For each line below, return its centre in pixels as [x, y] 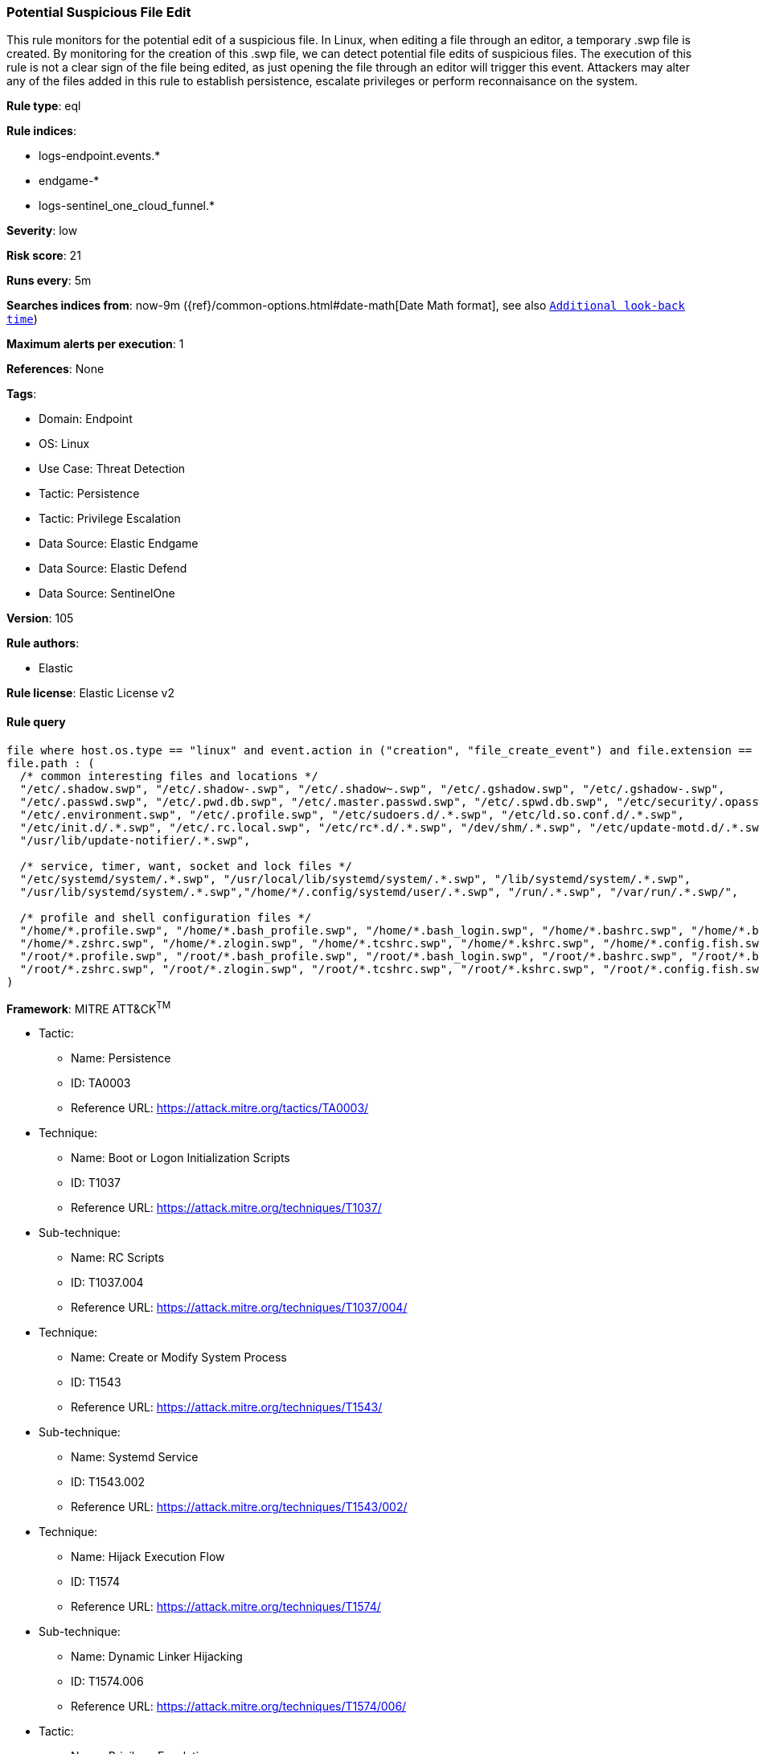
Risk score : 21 [44, 256]
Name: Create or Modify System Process [179, 1358]
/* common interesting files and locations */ [169, 776]
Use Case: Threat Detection [112, 469]
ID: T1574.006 [107, 1682]
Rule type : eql [44, 106]
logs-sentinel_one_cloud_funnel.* [127, 206]
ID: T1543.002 [108, 1482]
